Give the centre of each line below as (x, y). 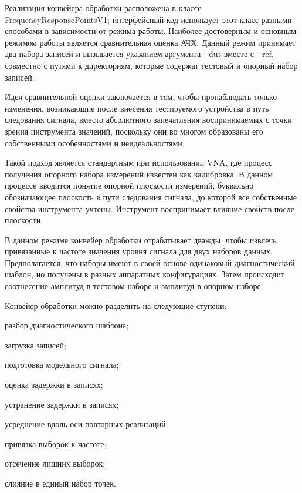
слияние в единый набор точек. (60, 483)
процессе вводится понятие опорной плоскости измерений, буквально (129, 185)
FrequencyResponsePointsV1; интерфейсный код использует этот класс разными (148, 19)
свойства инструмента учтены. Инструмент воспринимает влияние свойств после (150, 208)
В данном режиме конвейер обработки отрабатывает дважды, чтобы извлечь (141, 239)
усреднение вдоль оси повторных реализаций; (86, 424)
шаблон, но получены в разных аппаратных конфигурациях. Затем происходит (145, 274)
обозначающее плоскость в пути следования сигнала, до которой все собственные (151, 197)
